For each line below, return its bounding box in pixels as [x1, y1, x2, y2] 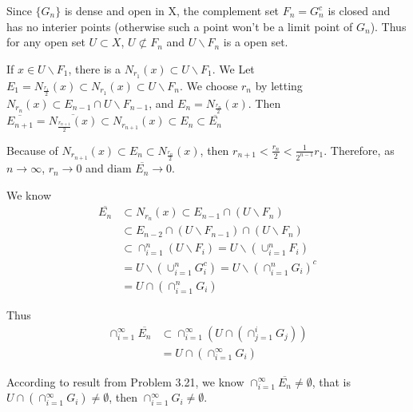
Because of [6, 141, 58, 158]
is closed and [328, 2, 391, 18]
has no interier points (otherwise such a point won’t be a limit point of [6, 18, 353, 34]
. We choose [179, 77, 238, 93]
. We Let [212, 60, 255, 77]
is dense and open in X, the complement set [64, 2, 280, 18]
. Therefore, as [324, 141, 395, 158]
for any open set [6, 34, 85, 50]
